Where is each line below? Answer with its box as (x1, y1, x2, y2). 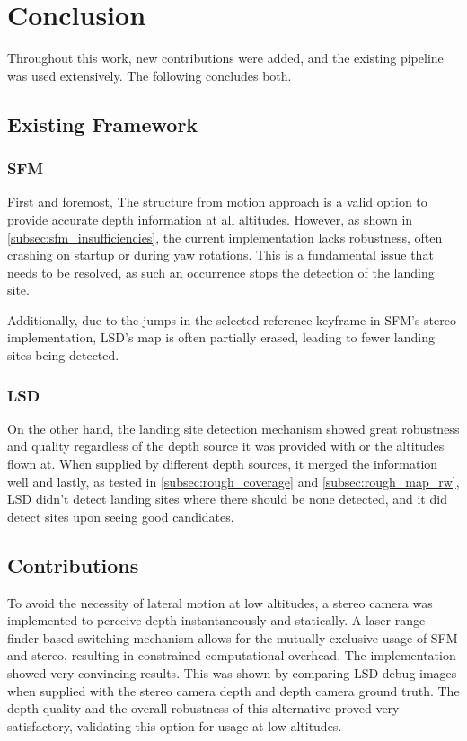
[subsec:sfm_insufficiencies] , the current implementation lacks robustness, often (7, 227, 443, 246)
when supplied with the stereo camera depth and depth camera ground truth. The (7, 681, 460, 700)
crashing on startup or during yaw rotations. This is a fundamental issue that (7, 245, 434, 264)
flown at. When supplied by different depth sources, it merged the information (7, 454, 438, 473)
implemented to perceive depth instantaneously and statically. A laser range (7, 611, 426, 630)
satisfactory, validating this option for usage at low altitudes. (7, 716, 342, 735)
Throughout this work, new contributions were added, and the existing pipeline (7, 49, 444, 67)
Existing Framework (7, 110, 198, 137)
